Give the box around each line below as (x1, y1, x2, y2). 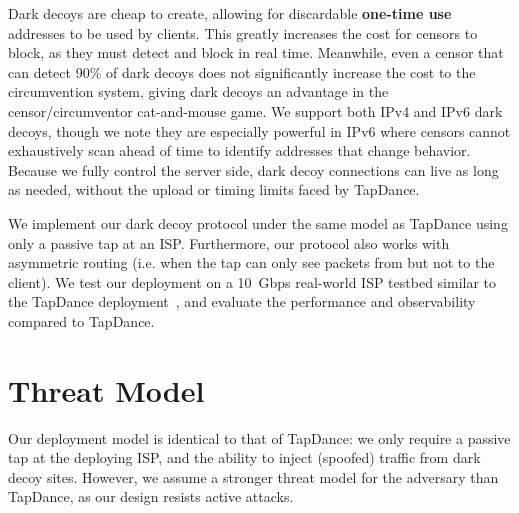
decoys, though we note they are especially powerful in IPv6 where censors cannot (8, 120, 511, 141)
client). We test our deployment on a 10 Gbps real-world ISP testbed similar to (8, 271, 497, 292)
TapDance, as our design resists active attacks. (8, 486, 294, 507)
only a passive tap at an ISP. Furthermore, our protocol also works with (8, 232, 450, 253)
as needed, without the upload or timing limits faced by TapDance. (8, 179, 420, 200)
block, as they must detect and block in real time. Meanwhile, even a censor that (8, 42, 504, 63)
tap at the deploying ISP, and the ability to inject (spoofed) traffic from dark (8, 447, 481, 468)
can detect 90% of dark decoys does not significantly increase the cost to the (8, 61, 476, 82)
